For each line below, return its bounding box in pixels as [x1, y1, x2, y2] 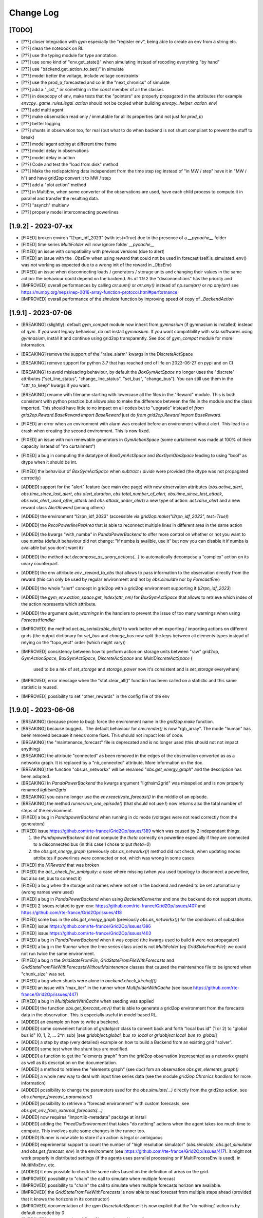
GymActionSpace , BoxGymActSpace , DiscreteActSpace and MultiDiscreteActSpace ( [21, 655, 193, 661]
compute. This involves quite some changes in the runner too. [21, 1128, 146, 1134]
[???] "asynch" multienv [21, 202, 69, 208]
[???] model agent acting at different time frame [21, 141, 117, 147]
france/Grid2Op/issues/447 [21, 991, 77, 997]
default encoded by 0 [21, 1210, 64, 1216]
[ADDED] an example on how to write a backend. [21, 1019, 119, 1025]
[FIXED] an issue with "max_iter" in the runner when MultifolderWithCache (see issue [21, 985, 192, 990]
